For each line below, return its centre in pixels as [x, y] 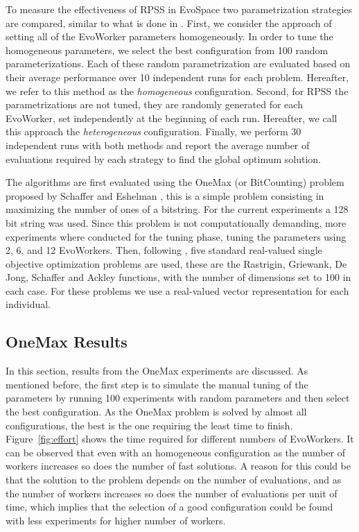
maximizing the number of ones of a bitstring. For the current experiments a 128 [177, 209]
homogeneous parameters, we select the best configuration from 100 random [167, 50]
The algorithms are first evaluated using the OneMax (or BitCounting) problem [175, 182]
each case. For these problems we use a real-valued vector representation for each [177, 290]
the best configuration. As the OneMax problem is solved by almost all [156, 412]
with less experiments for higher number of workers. [116, 520]
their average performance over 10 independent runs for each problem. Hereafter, [177, 77]
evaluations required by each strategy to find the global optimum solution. [163, 158]
